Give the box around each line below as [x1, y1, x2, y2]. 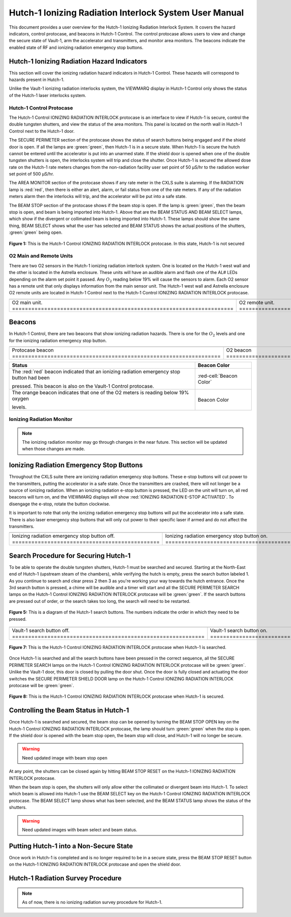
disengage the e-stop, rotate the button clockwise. [9, 501, 111, 507]
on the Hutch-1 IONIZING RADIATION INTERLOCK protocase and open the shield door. [9, 861, 181, 868]
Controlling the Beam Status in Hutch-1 [9, 706, 129, 715]
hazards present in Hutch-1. [9, 77, 65, 82]
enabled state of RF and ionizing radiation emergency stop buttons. [9, 44, 144, 50]
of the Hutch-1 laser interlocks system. [9, 92, 87, 98]
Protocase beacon [12, 347, 54, 354]
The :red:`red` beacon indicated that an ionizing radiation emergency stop [12, 368, 180, 375]
